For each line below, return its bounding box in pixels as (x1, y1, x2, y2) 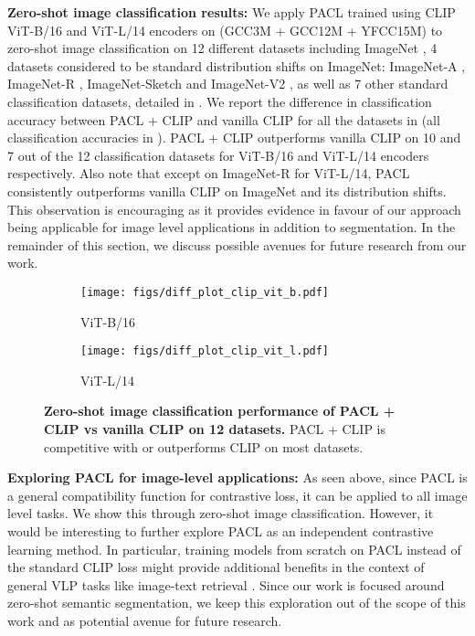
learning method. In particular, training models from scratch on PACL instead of (7, 539, 461, 558)
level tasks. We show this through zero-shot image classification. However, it (7, 503, 434, 523)
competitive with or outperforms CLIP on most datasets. (44, 437, 364, 456)
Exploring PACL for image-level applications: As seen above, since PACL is (7, 468, 468, 487)
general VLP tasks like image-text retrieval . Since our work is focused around (7, 575, 445, 594)
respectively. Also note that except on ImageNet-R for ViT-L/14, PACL (7, 164, 410, 183)
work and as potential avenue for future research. (7, 610, 282, 630)
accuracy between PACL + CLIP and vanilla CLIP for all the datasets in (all (7, 110, 440, 129)
